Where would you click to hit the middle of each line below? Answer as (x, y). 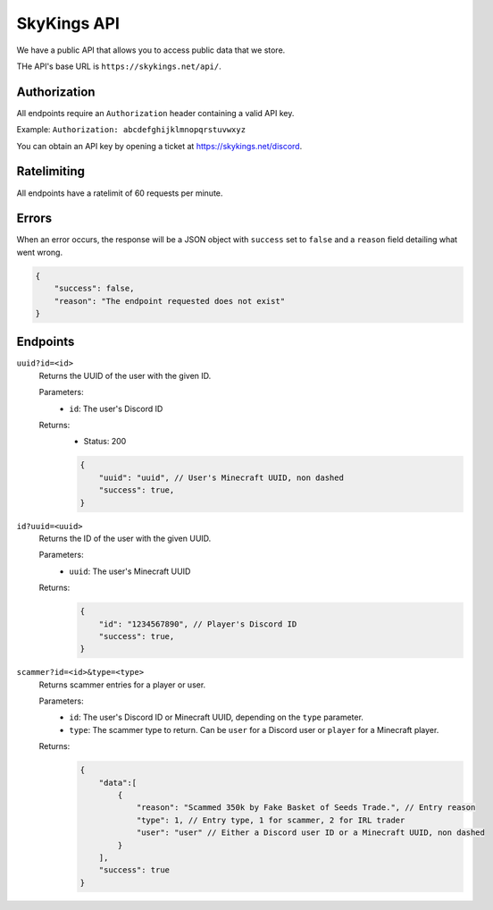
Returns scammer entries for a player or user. (122, 685)
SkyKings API (68, 23)
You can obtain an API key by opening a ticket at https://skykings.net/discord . (159, 146)
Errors (34, 219)
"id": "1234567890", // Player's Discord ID (198, 624)
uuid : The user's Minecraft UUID (130, 571)
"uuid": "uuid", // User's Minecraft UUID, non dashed (221, 477)
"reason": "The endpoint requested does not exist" (170, 301)
